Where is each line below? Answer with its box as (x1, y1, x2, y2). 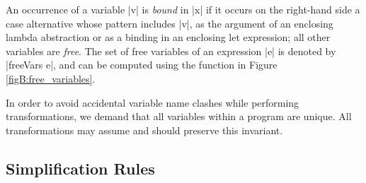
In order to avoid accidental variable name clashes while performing (6, 95, 299, 110)
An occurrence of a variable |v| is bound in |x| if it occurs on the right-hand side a (6, 2, 360, 16)
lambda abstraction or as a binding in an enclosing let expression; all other (6, 30, 331, 45)
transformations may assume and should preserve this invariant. (6, 122, 283, 137)
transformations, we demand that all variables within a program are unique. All (6, 109, 352, 124)
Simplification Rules (6, 157, 155, 179)
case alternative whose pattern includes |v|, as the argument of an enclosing (6, 16, 333, 30)
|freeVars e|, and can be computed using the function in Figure (6, 57, 278, 72)
